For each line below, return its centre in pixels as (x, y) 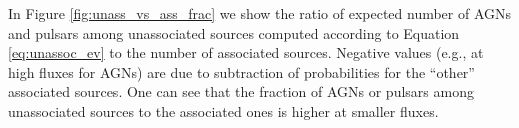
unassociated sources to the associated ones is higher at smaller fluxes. (223, 110)
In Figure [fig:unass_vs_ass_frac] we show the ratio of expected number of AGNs (260, 13)
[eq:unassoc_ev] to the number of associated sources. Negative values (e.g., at (246, 52)
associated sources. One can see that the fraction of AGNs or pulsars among (241, 91)
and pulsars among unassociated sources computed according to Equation (234, 32)
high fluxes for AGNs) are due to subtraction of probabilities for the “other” (241, 71)
